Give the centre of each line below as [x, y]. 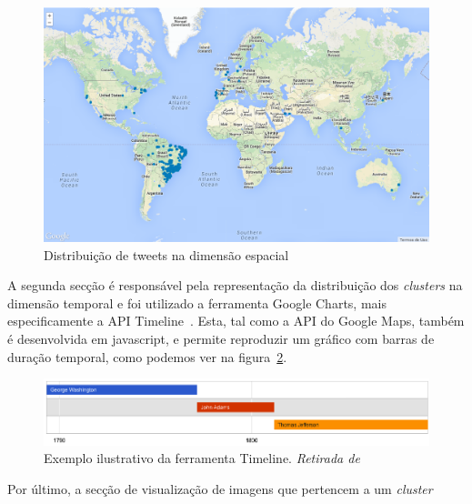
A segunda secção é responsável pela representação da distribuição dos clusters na [235, 285]
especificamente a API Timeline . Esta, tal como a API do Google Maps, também [236, 321]
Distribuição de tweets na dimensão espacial [166, 254]
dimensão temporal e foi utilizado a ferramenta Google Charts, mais [197, 302]
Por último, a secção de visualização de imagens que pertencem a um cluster [220, 488]
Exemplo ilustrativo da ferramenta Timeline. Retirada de [202, 458]
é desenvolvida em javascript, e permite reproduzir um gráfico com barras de [221, 338]
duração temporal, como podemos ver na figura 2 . [147, 356]
